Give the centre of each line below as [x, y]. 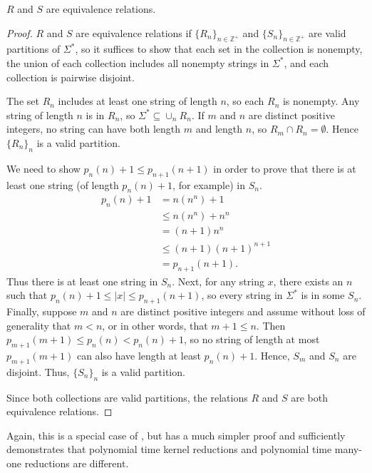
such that [27, 295]
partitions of [33, 49]
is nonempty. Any [321, 101]
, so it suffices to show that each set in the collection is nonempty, [219, 49]
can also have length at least [139, 355]
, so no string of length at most [252, 339]
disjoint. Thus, [38, 371]
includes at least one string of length [138, 101]
